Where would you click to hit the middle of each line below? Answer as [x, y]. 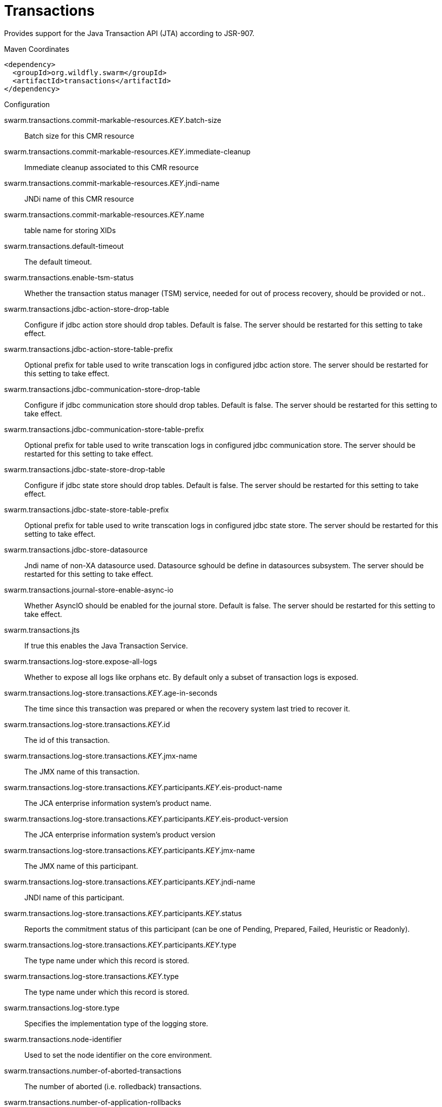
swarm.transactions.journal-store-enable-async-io [89, 590]
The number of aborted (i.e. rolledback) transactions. [113, 1086]
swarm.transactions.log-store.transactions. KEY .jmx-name [101, 756]
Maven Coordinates [37, 49]
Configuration [27, 104]
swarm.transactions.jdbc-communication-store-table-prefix [104, 429]
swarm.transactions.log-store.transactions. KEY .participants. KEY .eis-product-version [146, 819]
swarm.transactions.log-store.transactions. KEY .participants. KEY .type [120, 945]
